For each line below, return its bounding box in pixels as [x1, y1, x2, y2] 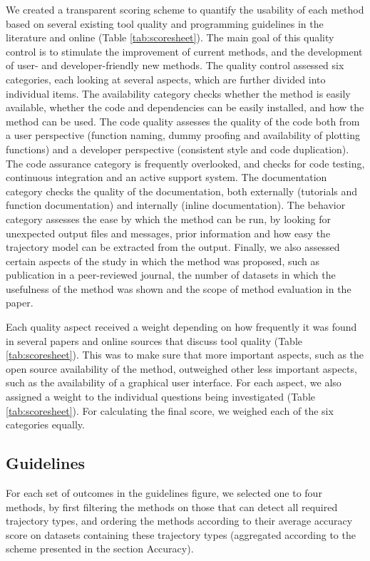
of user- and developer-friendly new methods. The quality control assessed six [6, 58, 344, 73]
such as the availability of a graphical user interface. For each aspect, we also [6, 375, 341, 390]
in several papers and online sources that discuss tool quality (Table [6, 333, 302, 348]
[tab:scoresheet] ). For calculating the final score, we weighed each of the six [6, 403, 334, 418]
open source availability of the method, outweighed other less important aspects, [6, 361, 357, 376]
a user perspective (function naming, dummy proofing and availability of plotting [6, 128, 360, 143]
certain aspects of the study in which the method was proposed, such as [6, 253, 320, 268]
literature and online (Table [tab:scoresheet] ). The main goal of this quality [6, 30, 334, 45]
